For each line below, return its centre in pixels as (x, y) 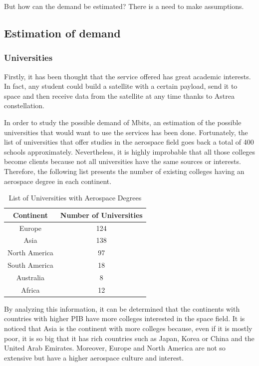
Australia (30, 277)
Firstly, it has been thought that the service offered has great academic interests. (128, 76)
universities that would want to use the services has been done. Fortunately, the (126, 132)
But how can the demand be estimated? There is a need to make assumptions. (124, 6)
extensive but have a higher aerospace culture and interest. (94, 357)
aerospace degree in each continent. (58, 181)
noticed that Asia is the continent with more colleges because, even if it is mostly (128, 328)
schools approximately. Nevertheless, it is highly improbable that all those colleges (130, 151)
